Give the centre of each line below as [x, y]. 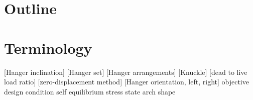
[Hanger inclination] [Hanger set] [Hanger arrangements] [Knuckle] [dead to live [126, 72]
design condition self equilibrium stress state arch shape [90, 91]
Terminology [48, 47]
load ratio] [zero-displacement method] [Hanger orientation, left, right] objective [126, 82]
